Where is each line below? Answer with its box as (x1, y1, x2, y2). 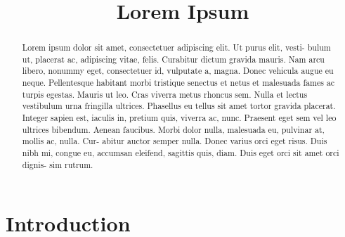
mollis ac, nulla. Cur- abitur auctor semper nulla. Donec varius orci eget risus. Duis (22, 135, 327, 147)
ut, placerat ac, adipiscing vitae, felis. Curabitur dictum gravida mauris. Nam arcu (22, 53, 325, 65)
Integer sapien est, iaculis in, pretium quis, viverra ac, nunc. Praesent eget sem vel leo (22, 112, 337, 124)
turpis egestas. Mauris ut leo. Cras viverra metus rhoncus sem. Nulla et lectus (22, 88, 308, 100)
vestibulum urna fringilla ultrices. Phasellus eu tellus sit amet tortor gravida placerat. (22, 100, 336, 112)
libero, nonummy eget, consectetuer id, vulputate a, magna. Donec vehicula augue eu (22, 65, 334, 77)
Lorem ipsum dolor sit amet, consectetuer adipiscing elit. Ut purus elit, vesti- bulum (22, 41, 331, 53)
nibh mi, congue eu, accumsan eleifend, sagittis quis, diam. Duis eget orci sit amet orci (22, 147, 339, 159)
